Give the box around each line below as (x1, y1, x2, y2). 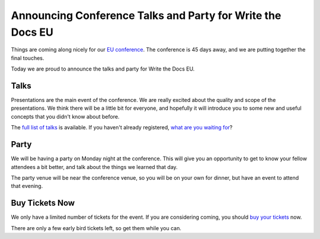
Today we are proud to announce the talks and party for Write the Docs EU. (11, 65, 195, 72)
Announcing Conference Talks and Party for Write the (11, 9, 281, 22)
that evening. (11, 183, 43, 190)
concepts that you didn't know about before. (11, 113, 120, 120)
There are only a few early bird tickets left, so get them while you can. (11, 224, 182, 231)
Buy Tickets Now (11, 198, 75, 208)
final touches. (11, 54, 44, 62)
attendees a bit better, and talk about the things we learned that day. (11, 163, 178, 170)
